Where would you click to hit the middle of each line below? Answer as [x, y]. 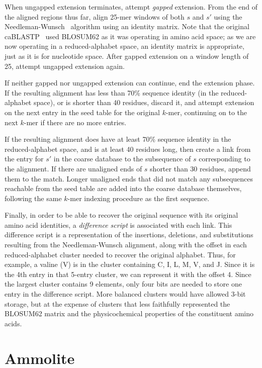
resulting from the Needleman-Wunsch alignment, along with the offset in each [126, 245]
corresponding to [225, 159]
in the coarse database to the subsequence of [122, 159]
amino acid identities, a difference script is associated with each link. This [118, 224]
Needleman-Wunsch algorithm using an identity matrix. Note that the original [127, 26]
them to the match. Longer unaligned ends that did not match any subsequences [129, 178]
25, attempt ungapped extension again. [65, 66]
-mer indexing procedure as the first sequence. [139, 198]
